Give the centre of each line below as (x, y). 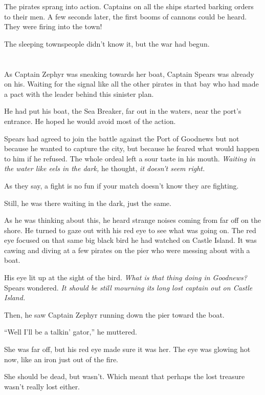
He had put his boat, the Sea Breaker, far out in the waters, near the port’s (123, 111)
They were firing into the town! (53, 26)
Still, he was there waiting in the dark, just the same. (88, 203)
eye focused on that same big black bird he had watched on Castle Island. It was (130, 240)
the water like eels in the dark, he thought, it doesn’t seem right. (105, 168)
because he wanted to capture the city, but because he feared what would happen (132, 148)
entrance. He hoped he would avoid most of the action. (90, 121)
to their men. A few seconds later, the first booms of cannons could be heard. (126, 16)
